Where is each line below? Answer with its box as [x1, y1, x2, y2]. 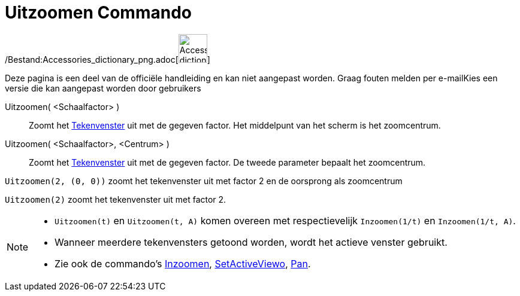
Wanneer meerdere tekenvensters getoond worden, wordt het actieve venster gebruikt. [55, 236, 448, 248]
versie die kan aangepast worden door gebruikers [5, 83, 201, 93]
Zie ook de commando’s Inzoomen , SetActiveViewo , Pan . [55, 257, 311, 270]
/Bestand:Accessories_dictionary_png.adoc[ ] [5, 54, 210, 65]
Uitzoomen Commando [5, 2, 192, 23]
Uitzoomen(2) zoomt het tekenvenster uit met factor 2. [5, 194, 226, 205]
